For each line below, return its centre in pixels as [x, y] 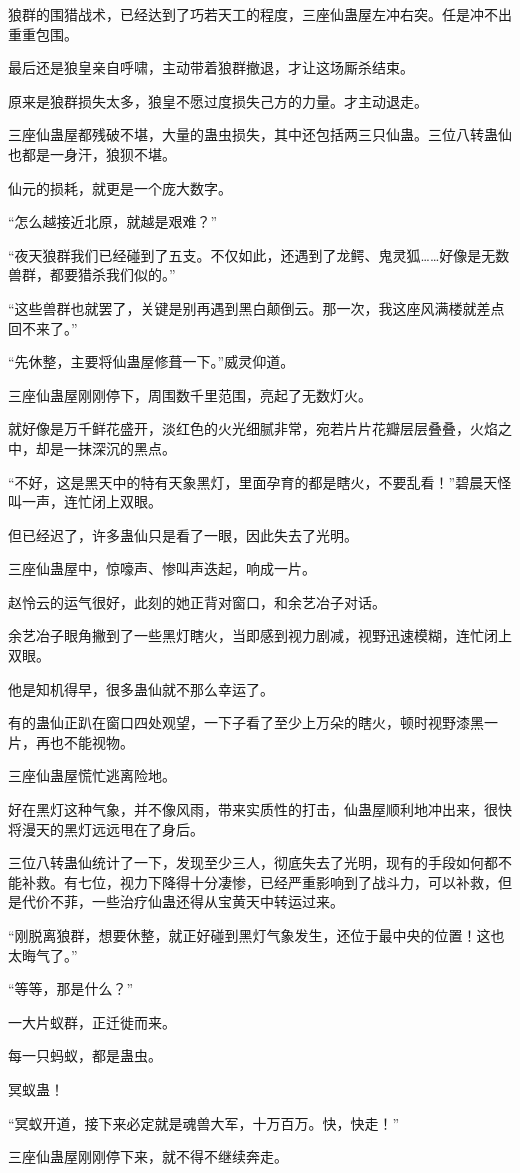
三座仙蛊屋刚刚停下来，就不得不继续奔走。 [148, 1156]
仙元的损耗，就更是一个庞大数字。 [120, 187]
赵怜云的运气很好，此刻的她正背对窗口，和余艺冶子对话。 [197, 601]
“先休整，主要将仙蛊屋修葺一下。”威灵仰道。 [151, 361]
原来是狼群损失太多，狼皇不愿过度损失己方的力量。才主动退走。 [218, 100]
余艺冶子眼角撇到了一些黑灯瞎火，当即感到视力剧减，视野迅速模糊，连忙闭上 [260, 635]
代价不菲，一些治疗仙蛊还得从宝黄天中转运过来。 [182, 901]
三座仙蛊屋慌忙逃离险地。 [92, 775]
